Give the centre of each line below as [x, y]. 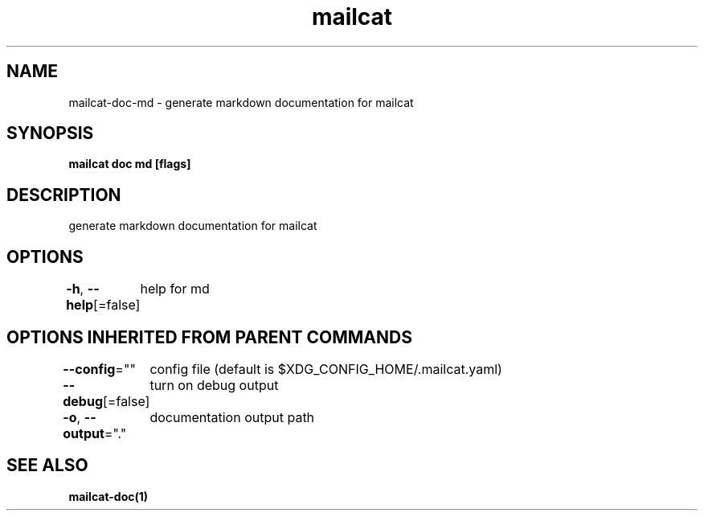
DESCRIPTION [64, 195]
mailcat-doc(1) [108, 496]
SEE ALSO [47, 466]
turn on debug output [214, 385]
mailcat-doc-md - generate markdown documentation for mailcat [241, 102]
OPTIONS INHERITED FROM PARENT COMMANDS [209, 337]
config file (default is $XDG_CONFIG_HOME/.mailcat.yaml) [326, 369]
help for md [175, 289]
